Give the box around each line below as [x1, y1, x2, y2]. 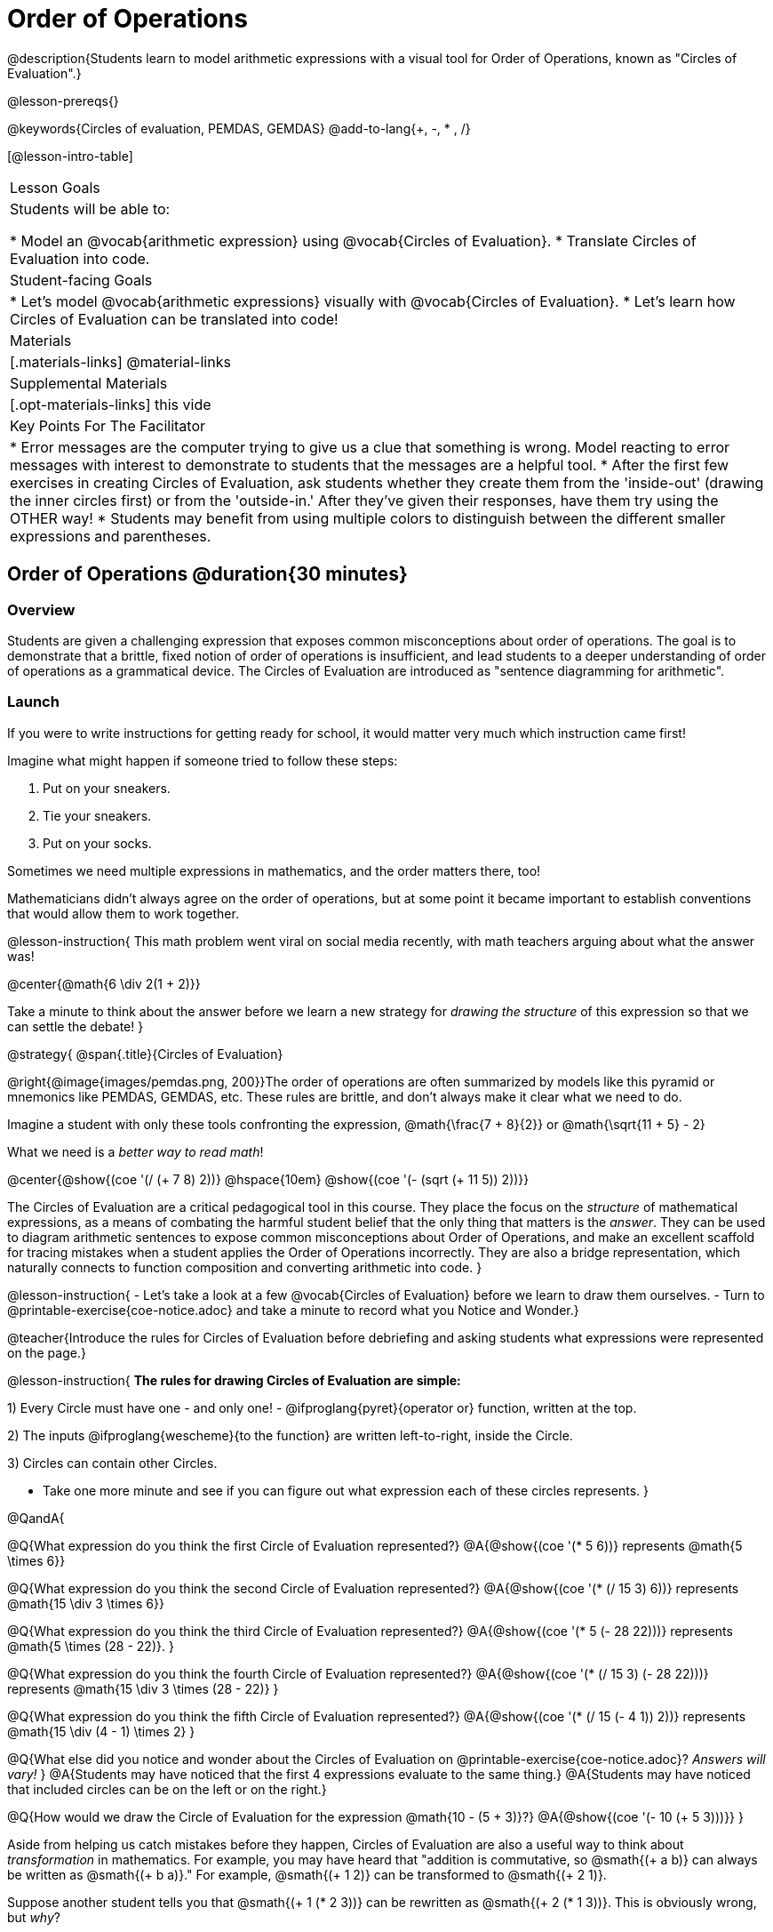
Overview [7, 600, 76, 619]
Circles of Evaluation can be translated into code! [10, 309, 339, 328]
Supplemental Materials [10, 373, 168, 392]
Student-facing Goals [10, 270, 153, 289]
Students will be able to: [10, 199, 171, 218]
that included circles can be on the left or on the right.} [7, 1781, 327, 1797]
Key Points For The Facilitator [10, 416, 206, 435]
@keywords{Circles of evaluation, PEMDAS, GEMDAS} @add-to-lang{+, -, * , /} [7, 120, 471, 136]
